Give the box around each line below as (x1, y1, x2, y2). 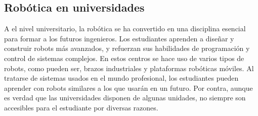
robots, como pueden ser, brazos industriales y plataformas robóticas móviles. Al (4, 63, 254, 73)
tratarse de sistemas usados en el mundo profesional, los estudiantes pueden (4, 73, 239, 83)
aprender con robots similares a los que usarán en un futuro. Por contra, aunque (4, 82, 253, 93)
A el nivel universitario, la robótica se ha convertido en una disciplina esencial (4, 23, 246, 34)
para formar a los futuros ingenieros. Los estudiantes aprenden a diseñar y (4, 33, 234, 43)
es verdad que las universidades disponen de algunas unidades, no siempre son (4, 92, 246, 103)
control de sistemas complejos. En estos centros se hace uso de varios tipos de (4, 52, 244, 63)
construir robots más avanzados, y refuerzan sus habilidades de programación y (4, 43, 250, 53)
